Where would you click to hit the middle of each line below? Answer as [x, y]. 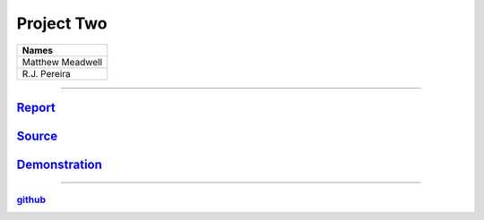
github [31, 199]
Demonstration [60, 165]
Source [37, 135]
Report [36, 107]
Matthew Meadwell [62, 62]
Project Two [62, 23]
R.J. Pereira [46, 73]
